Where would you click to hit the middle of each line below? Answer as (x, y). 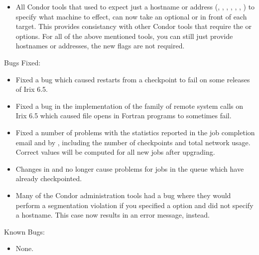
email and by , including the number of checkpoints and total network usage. (133, 142)
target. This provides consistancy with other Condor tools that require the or (133, 26)
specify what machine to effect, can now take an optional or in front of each (131, 16)
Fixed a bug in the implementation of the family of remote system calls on (129, 106)
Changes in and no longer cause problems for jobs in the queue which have (130, 168)
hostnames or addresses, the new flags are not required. (100, 46)
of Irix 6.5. (32, 89)
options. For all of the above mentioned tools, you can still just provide (124, 36)
